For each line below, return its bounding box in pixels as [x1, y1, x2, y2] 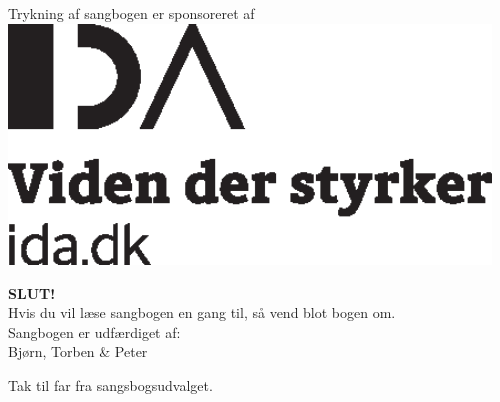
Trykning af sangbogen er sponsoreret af [8, 3, 255, 23]
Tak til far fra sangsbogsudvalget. [8, 374, 213, 395]
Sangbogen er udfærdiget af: [8, 321, 181, 342]
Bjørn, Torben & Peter [8, 341, 148, 362]
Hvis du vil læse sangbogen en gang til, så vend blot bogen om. [8, 302, 396, 323]
